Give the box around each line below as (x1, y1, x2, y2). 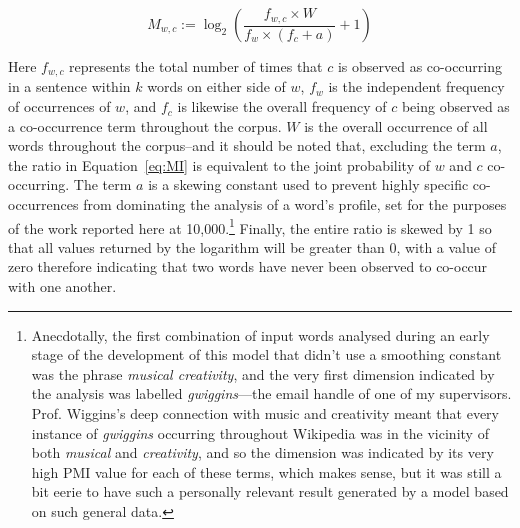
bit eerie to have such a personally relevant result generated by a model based (31, 481, 509, 502)
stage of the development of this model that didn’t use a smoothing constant (31, 344, 502, 365)
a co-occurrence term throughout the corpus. (8, 115, 282, 136)
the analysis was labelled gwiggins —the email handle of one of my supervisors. (31, 383, 512, 404)
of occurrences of (8, 96, 111, 117)
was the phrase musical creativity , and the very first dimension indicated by (31, 363, 495, 384)
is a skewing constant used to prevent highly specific (148, 174, 469, 195)
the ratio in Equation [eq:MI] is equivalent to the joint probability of (8, 154, 430, 175)
